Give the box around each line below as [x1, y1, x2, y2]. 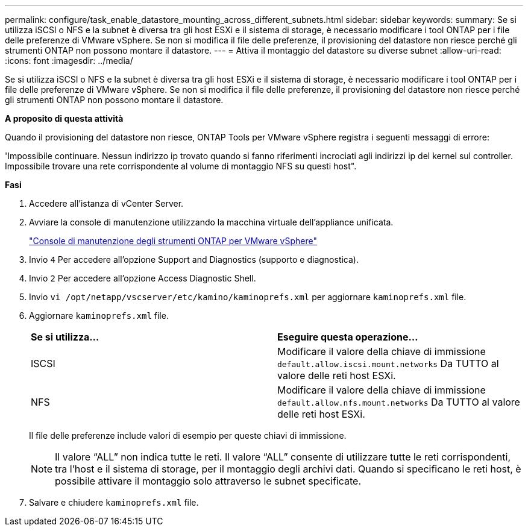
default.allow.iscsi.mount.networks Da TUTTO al [277, 357, 499, 369]
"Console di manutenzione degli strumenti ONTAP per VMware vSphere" [29, 236, 317, 246]
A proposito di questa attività [5, 113, 124, 124]
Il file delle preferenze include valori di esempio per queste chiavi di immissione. [29, 430, 347, 441]
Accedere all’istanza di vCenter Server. [29, 198, 184, 209]
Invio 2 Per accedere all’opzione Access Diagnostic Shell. [29, 273, 256, 283]
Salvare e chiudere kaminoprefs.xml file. [29, 497, 199, 507]
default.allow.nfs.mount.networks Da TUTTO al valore [277, 396, 520, 408]
